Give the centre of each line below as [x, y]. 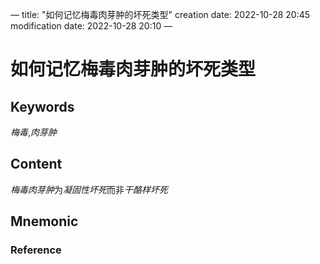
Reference [36, 250]
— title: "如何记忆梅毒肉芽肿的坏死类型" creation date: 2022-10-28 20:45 [160, 14]
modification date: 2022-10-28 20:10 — [91, 26]
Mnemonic [44, 221]
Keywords [42, 106]
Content [36, 164]
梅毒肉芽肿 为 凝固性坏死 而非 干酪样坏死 [89, 189]
